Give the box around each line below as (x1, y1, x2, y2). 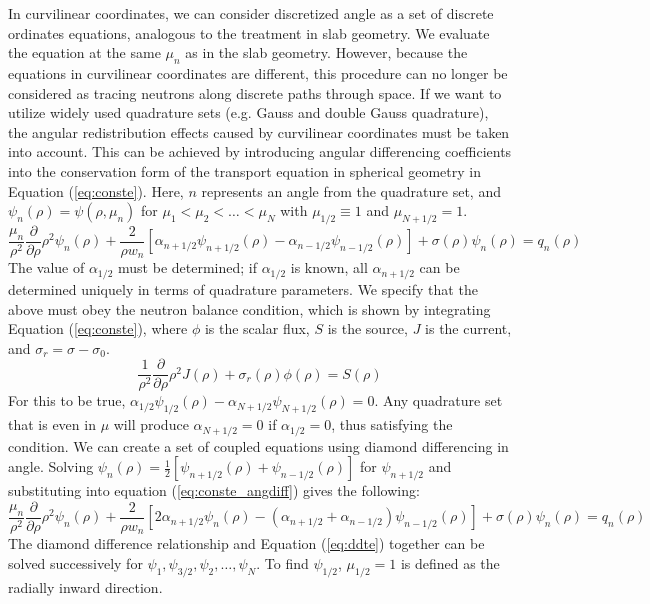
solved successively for (8, 552, 143, 573)
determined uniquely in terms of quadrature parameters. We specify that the (8, 278, 478, 299)
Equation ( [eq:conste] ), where (8, 318, 188, 339)
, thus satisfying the (331, 414, 453, 435)
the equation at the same (8, 42, 161, 63)
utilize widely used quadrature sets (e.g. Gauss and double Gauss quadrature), (8, 102, 489, 123)
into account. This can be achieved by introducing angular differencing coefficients (8, 141, 512, 162)
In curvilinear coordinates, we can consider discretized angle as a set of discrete (8, 3, 494, 23)
